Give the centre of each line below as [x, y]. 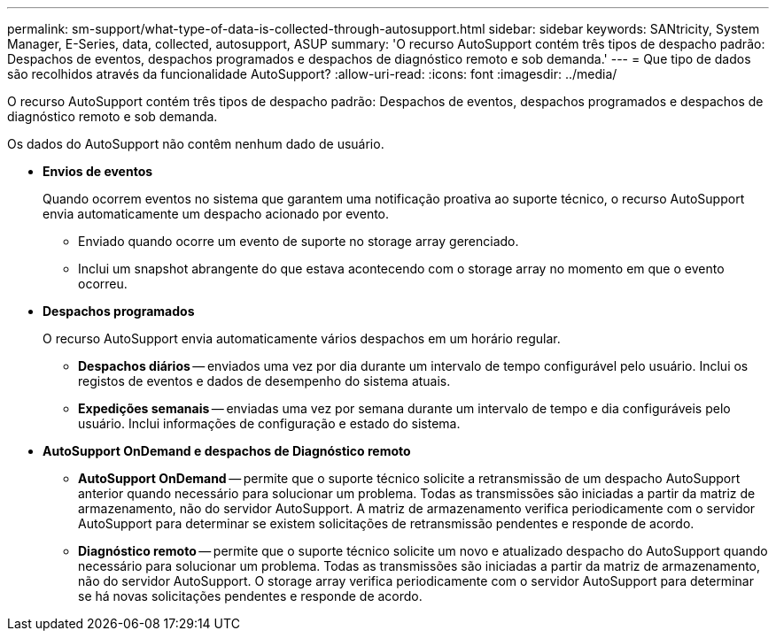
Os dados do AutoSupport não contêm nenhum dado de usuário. [196, 144]
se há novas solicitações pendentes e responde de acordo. [250, 596]
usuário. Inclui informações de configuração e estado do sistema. [269, 423]
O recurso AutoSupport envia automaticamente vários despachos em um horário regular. [302, 338]
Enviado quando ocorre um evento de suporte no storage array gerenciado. [299, 241]
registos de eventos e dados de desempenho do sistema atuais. [264, 381]
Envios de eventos [98, 171]
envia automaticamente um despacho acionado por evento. [216, 214]
